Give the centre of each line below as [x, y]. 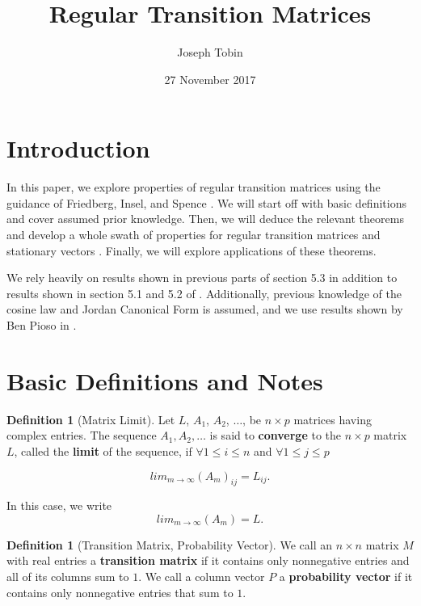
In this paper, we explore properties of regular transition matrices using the [194, 187]
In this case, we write [59, 505]
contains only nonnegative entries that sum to [120, 592]
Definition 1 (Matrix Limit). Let [91, 419]
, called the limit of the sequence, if [103, 450]
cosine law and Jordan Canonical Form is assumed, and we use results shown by [205, 309]
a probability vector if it [346, 577]
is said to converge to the [276, 435]
